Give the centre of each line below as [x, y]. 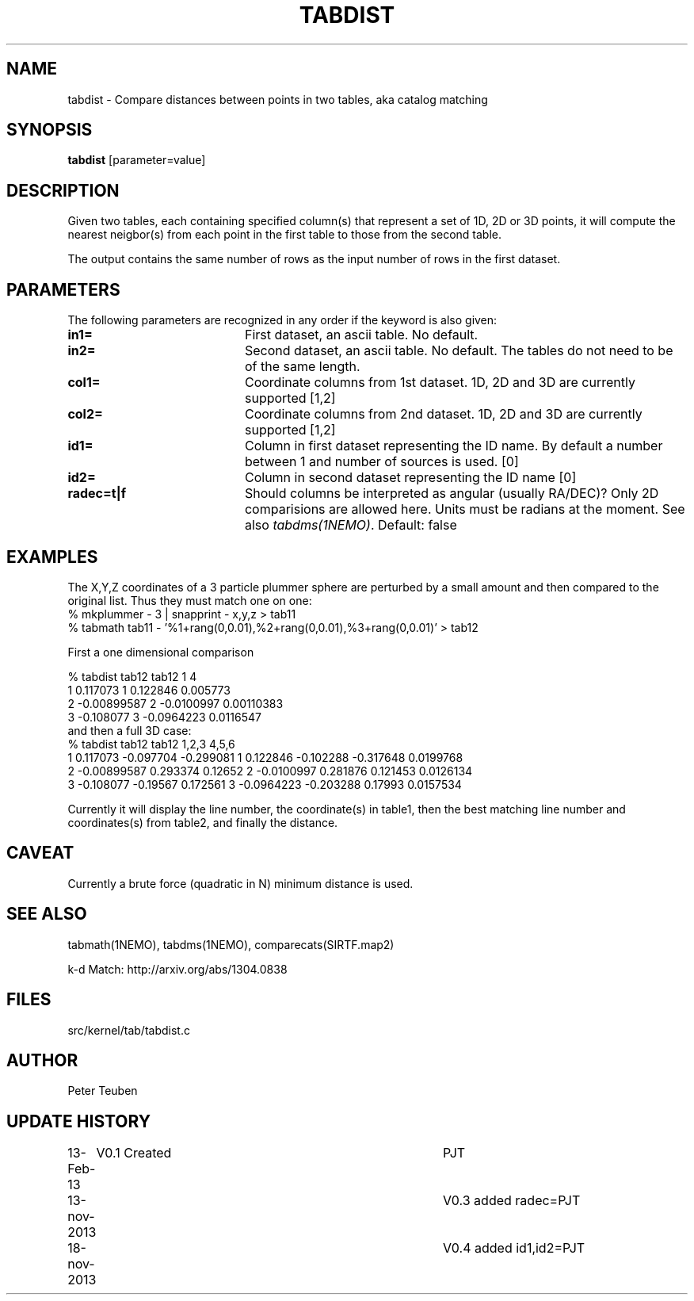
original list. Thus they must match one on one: [190, 600]
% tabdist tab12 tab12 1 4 [132, 676]
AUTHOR [42, 1060]
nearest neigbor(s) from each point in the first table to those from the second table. [285, 235]
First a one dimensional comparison [161, 652]
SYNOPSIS [50, 130]
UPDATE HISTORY [79, 1121]
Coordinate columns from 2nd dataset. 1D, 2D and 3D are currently [443, 414]
